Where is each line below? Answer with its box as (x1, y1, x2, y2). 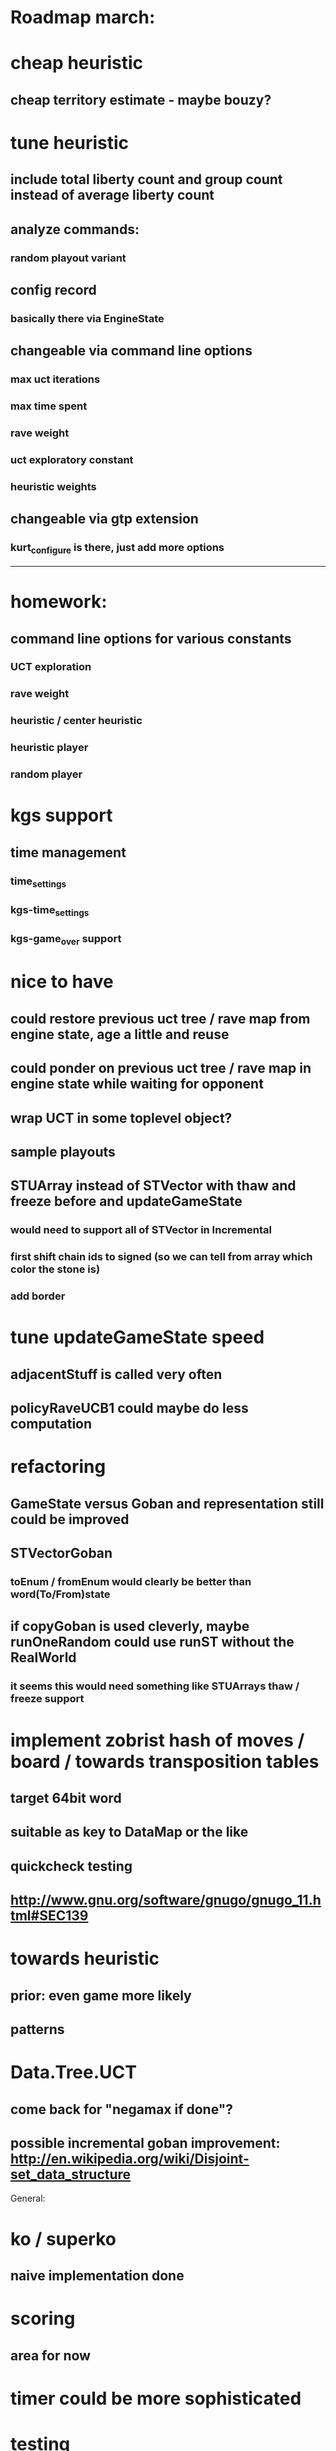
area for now (10, 2347, 91, 2364)
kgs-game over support (10, 931, 122, 948)
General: (10, 2192, 46, 2205)
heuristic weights (10, 479, 97, 493)
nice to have (10, 971, 114, 993)
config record (10, 282, 97, 299)
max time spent (10, 399, 88, 413)
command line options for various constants (10, 630, 292, 647)
